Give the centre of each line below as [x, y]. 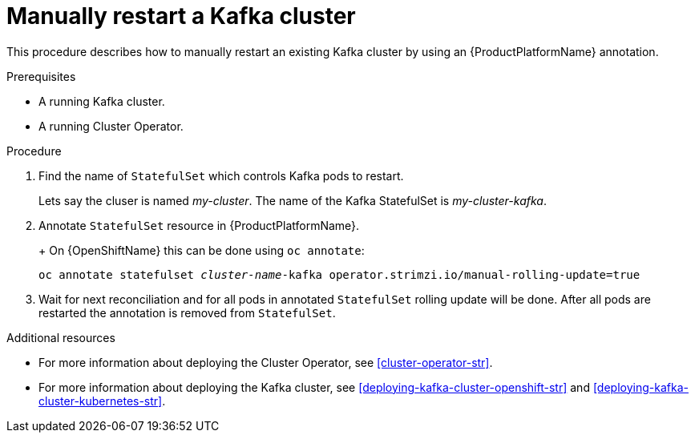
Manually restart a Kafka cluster [181, 16]
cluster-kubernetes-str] [101, 401]
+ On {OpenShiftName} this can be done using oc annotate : [202, 250]
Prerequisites [41, 76]
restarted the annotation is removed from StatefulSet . [187, 312]
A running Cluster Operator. [111, 126]
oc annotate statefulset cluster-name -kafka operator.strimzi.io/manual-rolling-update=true [339, 274]
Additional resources [61, 337]
